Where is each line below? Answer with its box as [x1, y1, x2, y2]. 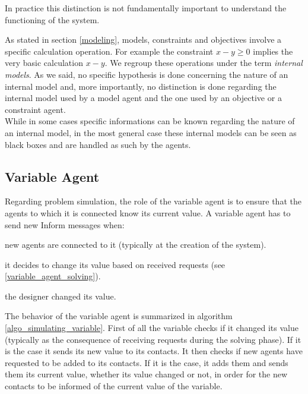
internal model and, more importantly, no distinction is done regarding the [5, 80, 277, 92]
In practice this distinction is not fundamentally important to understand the [5, 2, 287, 14]
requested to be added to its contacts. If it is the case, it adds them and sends [5, 356, 288, 368]
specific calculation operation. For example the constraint [5, 45, 214, 57]
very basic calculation [5, 56, 83, 69]
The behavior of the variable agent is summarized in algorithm [5, 310, 233, 322]
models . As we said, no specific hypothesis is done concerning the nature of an [5, 68, 288, 80]
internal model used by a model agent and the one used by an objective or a [5, 92, 282, 104]
